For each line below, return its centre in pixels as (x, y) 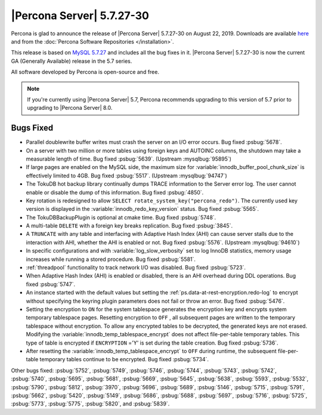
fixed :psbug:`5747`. (51, 284)
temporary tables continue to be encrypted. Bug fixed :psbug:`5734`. (124, 359)
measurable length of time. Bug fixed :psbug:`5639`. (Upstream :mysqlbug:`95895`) (129, 159)
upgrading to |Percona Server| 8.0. (70, 108)
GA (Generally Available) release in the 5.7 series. (72, 61)
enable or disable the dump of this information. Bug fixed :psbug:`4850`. (115, 192)
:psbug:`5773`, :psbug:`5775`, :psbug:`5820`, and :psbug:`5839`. (90, 404)
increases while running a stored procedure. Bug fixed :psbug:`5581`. (111, 259)
